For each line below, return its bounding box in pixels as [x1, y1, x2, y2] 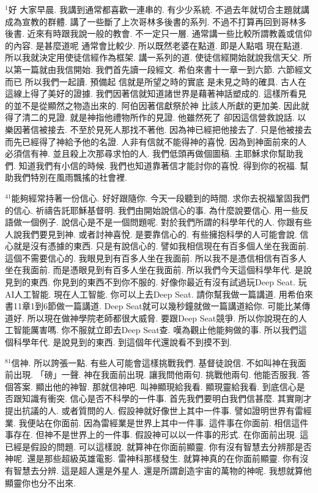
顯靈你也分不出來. [5, 476, 76, 489]
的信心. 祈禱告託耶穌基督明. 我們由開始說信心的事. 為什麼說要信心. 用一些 [5, 203, 300, 216]
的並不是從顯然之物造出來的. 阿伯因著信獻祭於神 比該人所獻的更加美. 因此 [5, 99, 301, 111]
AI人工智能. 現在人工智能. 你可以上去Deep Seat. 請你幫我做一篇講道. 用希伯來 [5, 287, 313, 300]
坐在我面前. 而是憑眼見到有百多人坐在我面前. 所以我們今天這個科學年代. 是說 [5, 263, 312, 276]
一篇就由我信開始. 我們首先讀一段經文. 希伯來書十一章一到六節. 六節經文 [21, 62, 312, 75]
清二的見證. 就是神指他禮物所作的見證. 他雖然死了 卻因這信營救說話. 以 [21, 111, 306, 124]
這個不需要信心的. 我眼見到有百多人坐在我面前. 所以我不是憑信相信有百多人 [5, 251, 307, 264]
